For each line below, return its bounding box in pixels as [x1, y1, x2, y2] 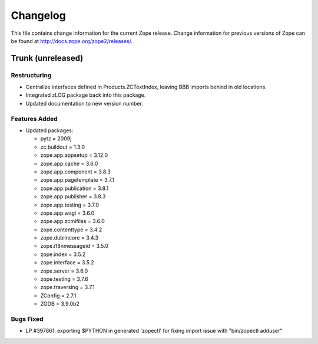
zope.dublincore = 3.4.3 [40, 234, 99, 241]
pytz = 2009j [40, 135, 72, 142]
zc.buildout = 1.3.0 [40, 143, 85, 150]
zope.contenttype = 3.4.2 [40, 226, 102, 233]
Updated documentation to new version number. [25, 100, 144, 107]
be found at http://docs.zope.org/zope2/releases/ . [11, 37, 133, 44]
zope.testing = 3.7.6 [40, 276, 88, 283]
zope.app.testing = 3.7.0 [40, 201, 100, 208]
